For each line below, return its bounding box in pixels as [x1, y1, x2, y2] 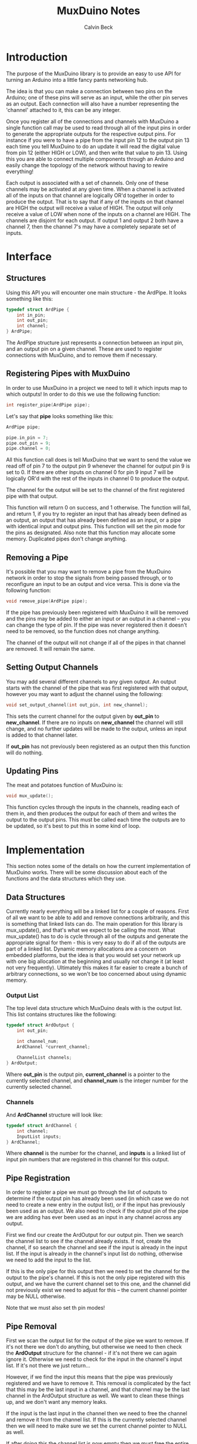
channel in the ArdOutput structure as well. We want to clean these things [6, 1392, 184, 1399]
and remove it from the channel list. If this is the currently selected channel [6, 1416, 187, 1423]
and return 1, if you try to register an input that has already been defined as [6, 511, 188, 518]
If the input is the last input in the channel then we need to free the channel [6, 1410, 188, 1417]
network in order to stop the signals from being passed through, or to [6, 574, 174, 581]
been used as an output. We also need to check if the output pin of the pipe [6, 1207, 189, 1214]
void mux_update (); [6, 793, 54, 799]
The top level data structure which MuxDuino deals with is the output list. [6, 1005, 182, 1012]
